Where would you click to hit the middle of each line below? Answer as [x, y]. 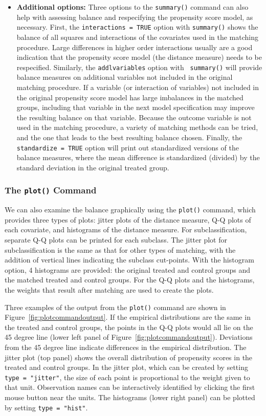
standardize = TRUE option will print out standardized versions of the [128, 147]
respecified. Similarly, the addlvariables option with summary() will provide [139, 67]
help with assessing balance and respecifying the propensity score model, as [135, 17]
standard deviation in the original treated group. [93, 167]
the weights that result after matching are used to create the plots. [109, 289]
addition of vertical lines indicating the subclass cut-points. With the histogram [129, 260]
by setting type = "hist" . [46, 407]
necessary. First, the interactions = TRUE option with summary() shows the [137, 27]
